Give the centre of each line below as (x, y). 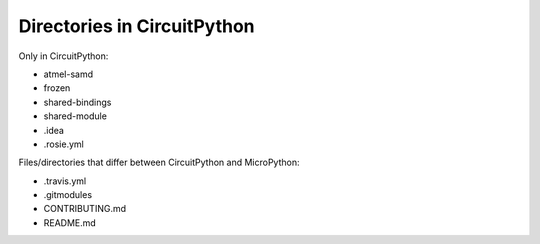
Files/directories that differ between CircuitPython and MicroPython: (159, 162)
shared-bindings (77, 102)
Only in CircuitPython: (63, 56)
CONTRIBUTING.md (85, 209)
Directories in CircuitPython (136, 26)
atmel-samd (68, 74)
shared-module (75, 116)
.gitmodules (68, 195)
